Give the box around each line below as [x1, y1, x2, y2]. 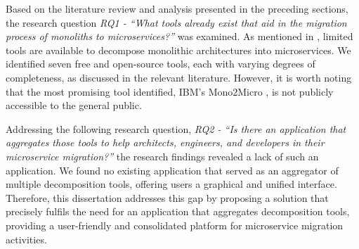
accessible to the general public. [6, 98, 142, 113]
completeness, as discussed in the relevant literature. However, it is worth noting [6, 70, 352, 84]
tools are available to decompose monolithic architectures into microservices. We [6, 42, 351, 57]
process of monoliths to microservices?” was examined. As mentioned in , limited [6, 29, 353, 44]
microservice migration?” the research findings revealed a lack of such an [6, 148, 319, 163]
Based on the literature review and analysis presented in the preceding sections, [6, 1, 348, 15]
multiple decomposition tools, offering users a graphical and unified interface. [6, 177, 337, 191]
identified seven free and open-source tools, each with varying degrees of [6, 56, 315, 71]
